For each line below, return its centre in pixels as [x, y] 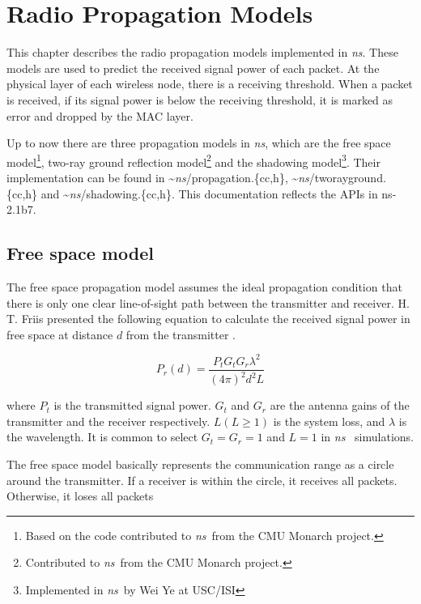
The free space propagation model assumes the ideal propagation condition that [204, 286]
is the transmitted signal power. [132, 405]
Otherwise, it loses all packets [80, 496]
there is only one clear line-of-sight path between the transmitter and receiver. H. [208, 302]
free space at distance [60, 334]
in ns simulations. [367, 437]
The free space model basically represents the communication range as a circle [200, 464]
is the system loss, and [329, 421]
